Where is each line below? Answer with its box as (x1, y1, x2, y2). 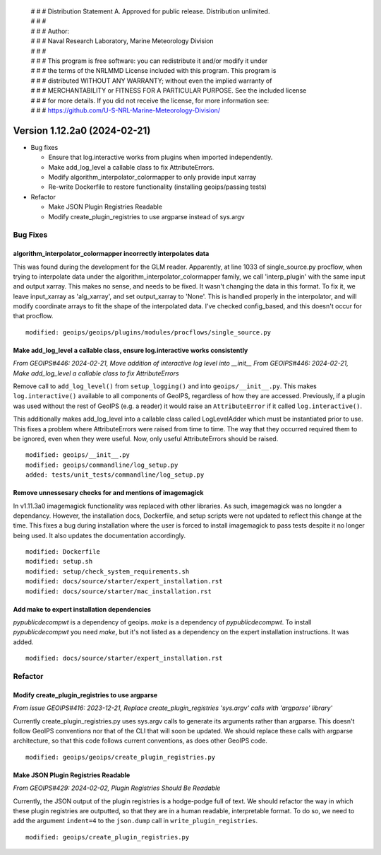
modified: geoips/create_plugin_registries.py (25, 833, 190, 841)
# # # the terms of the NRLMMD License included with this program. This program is (30, 66, 277, 75)
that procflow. (13, 312, 54, 320)
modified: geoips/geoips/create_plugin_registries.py (25, 753, 215, 761)
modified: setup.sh (25, 557, 93, 566)
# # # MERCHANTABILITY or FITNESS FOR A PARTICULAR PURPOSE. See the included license (30, 86, 307, 95)
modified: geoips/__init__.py (25, 451, 131, 459)
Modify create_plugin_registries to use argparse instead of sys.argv (48, 212, 245, 221)
